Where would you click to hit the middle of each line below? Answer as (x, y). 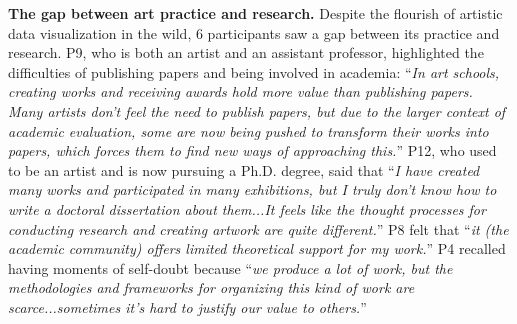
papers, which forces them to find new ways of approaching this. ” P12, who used (252, 150)
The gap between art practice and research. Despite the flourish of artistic (255, 13)
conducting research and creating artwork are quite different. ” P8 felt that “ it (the (258, 228)
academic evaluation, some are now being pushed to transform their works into (248, 130)
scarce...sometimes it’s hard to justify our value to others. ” (187, 306)
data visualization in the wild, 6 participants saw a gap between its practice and (254, 32)
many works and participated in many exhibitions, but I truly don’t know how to (252, 189)
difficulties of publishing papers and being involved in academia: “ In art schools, (254, 71)
